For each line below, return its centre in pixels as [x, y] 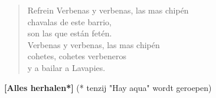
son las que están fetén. [70, 33]
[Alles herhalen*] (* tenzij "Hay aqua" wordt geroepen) [108, 87]
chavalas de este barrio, [69, 21]
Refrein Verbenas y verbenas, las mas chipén [108, 10]
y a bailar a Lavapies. [66, 67]
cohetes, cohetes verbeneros [77, 56]
